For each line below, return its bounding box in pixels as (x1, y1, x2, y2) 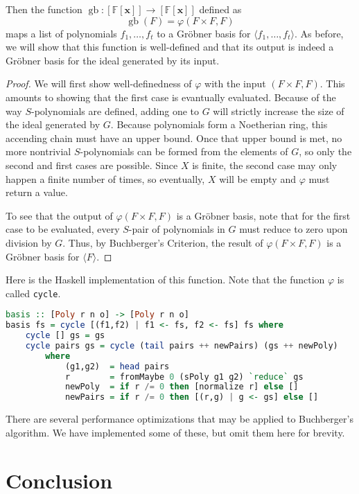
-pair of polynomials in (128, 222, 225, 236)
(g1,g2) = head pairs (64, 361, 170, 371)
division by (6, 235, 52, 249)
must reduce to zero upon (239, 222, 348, 236)
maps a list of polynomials (6, 26, 117, 40)
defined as (199, 2, 242, 16)
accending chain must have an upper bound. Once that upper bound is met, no (6, 130, 342, 145)
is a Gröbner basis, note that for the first (176, 208, 351, 222)
